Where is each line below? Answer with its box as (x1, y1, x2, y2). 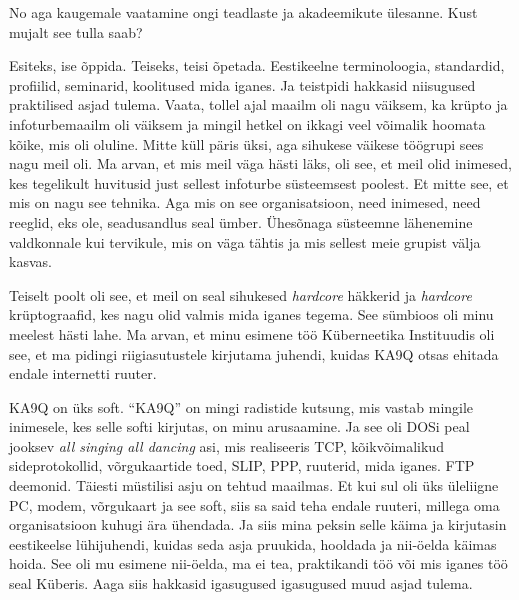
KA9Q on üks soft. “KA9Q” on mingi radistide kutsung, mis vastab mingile (9, 396, 474, 417)
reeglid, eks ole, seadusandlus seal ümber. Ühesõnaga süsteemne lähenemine (9, 211, 473, 232)
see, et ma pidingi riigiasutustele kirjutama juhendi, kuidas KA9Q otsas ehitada (9, 343, 499, 364)
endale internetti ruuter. (9, 363, 157, 384)
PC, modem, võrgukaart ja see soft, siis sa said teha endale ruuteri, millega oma (9, 494, 500, 515)
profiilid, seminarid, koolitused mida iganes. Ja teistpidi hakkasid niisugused (9, 74, 476, 95)
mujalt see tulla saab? (9, 21, 143, 42)
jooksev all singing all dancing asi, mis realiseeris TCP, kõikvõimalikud (9, 435, 444, 456)
